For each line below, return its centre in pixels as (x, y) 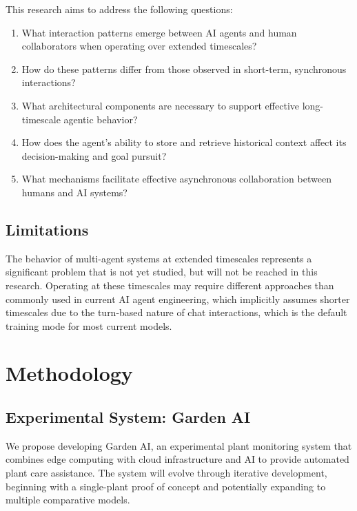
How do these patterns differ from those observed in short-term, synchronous (184, 69)
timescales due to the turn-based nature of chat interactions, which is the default (176, 312)
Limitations (47, 229)
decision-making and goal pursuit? (94, 155)
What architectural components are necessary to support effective (160, 105)
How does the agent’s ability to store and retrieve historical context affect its (184, 142)
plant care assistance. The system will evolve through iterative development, (166, 473)
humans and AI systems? (74, 192)
